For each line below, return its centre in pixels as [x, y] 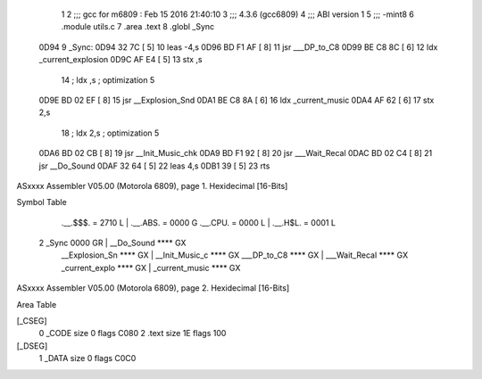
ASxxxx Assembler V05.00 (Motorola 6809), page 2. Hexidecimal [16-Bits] [153, 288]
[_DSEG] [32, 346]
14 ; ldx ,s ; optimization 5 [108, 79]
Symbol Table [42, 202]
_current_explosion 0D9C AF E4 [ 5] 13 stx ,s [120, 60]
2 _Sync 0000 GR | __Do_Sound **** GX [112, 243]
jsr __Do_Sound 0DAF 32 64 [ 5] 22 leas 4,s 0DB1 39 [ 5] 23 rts [154, 166]
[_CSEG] [32, 321]
